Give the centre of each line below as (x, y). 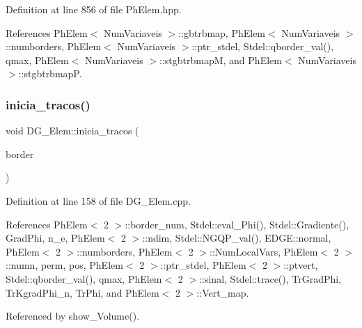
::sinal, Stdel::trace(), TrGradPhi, (270, 278)
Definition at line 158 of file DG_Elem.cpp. (98, 200)
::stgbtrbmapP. (50, 73)
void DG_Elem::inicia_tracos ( (72, 131)
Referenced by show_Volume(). (73, 316)
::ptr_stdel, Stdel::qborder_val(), (263, 46)
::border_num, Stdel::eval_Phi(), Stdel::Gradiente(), (237, 224)
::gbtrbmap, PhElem (222, 32)
